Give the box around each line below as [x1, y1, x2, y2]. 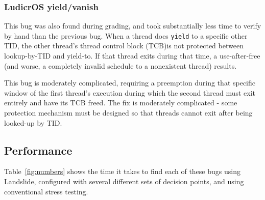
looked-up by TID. [4, 117, 62, 128]
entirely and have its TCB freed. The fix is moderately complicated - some [4, 97, 237, 108]
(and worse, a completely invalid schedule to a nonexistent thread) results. [4, 60, 237, 71]
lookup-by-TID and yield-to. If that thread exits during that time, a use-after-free [4, 50, 260, 61]
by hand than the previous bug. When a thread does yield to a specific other [4, 30, 248, 41]
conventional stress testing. [4, 186, 88, 196]
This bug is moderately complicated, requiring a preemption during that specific [4, 77, 256, 88]
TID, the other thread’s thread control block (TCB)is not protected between [4, 40, 244, 51]
